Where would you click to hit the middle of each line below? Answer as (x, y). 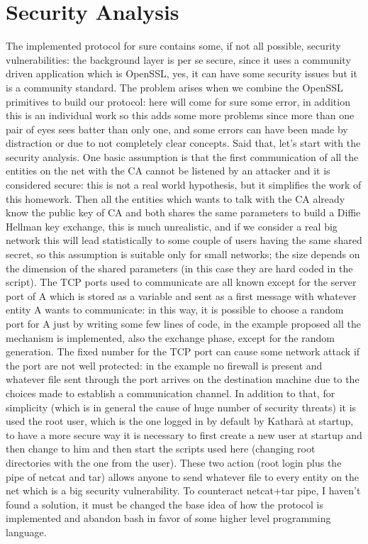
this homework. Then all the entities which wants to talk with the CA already (175, 198)
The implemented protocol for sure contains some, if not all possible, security (173, 46)
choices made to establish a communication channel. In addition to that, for (171, 393)
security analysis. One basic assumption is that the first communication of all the (182, 156)
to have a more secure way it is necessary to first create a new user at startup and (184, 434)
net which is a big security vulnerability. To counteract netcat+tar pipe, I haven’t (183, 490)
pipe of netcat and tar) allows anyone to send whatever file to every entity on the (183, 476)
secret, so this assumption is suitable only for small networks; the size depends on (183, 254)
